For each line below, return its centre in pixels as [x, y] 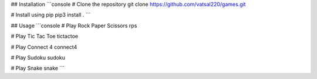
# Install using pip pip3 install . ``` [51, 15]
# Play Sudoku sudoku [38, 58]
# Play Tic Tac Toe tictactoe [45, 36]
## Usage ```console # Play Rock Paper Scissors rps [74, 26]
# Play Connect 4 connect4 [44, 47]
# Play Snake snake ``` [38, 68]
